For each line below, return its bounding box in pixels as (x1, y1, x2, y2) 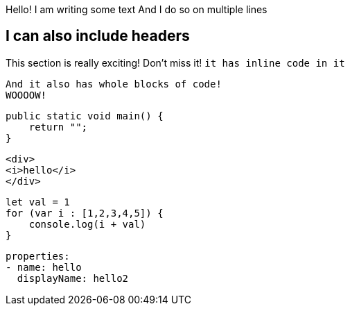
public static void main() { (6, 110, 164, 121)
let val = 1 (6, 196, 70, 208)
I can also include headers (6, 27, 190, 45)
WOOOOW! (6, 89, 47, 101)
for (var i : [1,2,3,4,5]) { (6, 207, 164, 219)
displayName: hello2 (17, 272, 129, 284)
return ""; (28, 121, 88, 133)
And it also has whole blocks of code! (6, 78, 222, 90)
